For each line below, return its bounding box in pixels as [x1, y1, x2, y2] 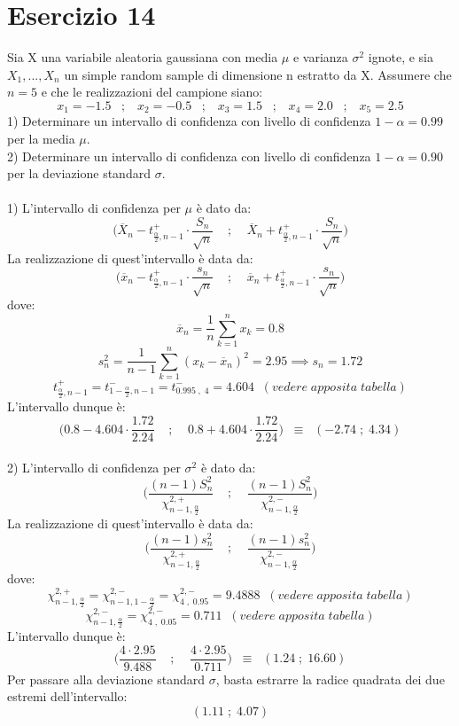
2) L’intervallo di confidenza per [7, 457, 181, 476]
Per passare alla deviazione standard [7, 669, 205, 688]
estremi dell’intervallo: [7, 687, 128, 706]
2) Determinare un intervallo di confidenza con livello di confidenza [7, 146, 371, 165]
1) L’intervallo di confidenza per [7, 199, 181, 217]
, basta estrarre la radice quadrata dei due [215, 669, 445, 688]
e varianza [292, 48, 348, 66]
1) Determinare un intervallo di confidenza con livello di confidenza [7, 112, 371, 130]
